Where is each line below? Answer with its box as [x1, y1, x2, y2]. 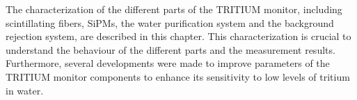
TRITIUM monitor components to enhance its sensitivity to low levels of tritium [6, 69, 350, 83]
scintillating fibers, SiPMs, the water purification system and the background [6, 15, 334, 30]
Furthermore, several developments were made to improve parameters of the [6, 56, 330, 70]
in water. [6, 83, 44, 97]
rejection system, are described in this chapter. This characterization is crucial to [6, 29, 351, 43]
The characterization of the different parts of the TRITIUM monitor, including [6, 2, 342, 16]
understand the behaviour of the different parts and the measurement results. [6, 42, 335, 57]
